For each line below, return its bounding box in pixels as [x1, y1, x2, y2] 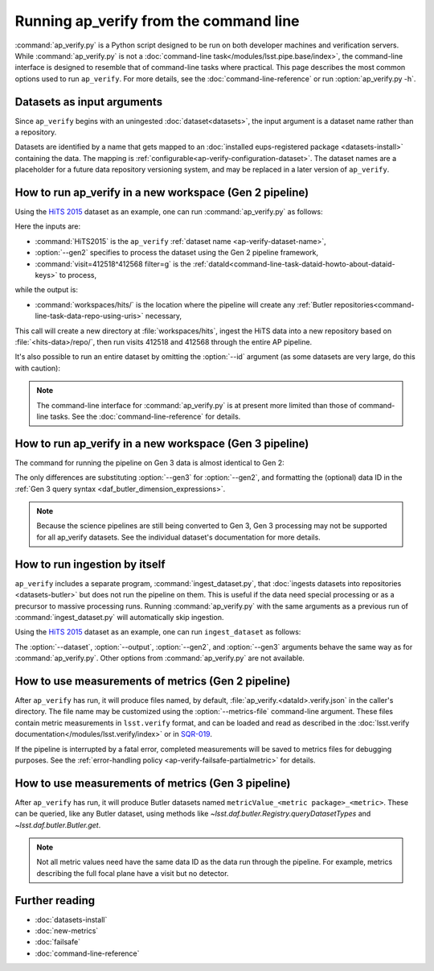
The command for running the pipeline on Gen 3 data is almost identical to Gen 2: [14, 457, 285, 467]
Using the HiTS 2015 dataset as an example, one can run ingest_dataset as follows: [14, 627, 301, 637]
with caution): [14, 363, 60, 373]
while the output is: [14, 285, 79, 295]
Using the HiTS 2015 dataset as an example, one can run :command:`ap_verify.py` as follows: [14, 207, 323, 217]
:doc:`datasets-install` [35, 915, 108, 924]
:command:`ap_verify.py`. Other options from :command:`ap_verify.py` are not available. [14, 653, 305, 663]
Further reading [14, 894, 96, 907]
